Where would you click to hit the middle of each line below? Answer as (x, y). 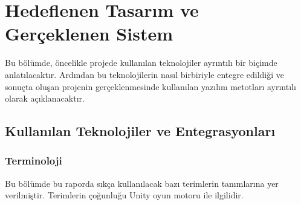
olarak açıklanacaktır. (45, 98)
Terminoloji (34, 161)
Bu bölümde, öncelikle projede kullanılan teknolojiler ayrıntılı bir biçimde (141, 63)
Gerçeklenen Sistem (89, 34)
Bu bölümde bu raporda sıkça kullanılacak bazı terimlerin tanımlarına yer (142, 183)
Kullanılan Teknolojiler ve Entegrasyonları (140, 131)
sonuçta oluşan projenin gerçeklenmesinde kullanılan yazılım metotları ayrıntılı (150, 86)
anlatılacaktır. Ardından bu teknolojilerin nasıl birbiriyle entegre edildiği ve (145, 74)
